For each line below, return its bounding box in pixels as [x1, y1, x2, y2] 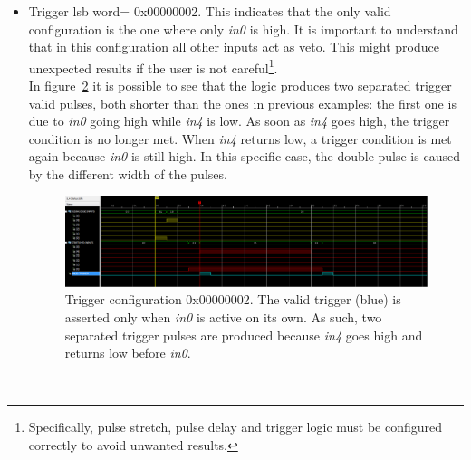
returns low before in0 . [64, 343, 191, 362]
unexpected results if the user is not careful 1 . [28, 55, 278, 77]
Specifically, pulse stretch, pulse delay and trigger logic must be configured [28, 417, 443, 436]
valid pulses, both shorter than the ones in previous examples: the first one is [28, 93, 457, 112]
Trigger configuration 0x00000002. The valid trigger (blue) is [64, 290, 401, 309]
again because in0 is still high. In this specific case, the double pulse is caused [28, 147, 460, 166]
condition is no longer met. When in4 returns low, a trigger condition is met [28, 129, 452, 148]
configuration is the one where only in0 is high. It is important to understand [28, 19, 458, 38]
